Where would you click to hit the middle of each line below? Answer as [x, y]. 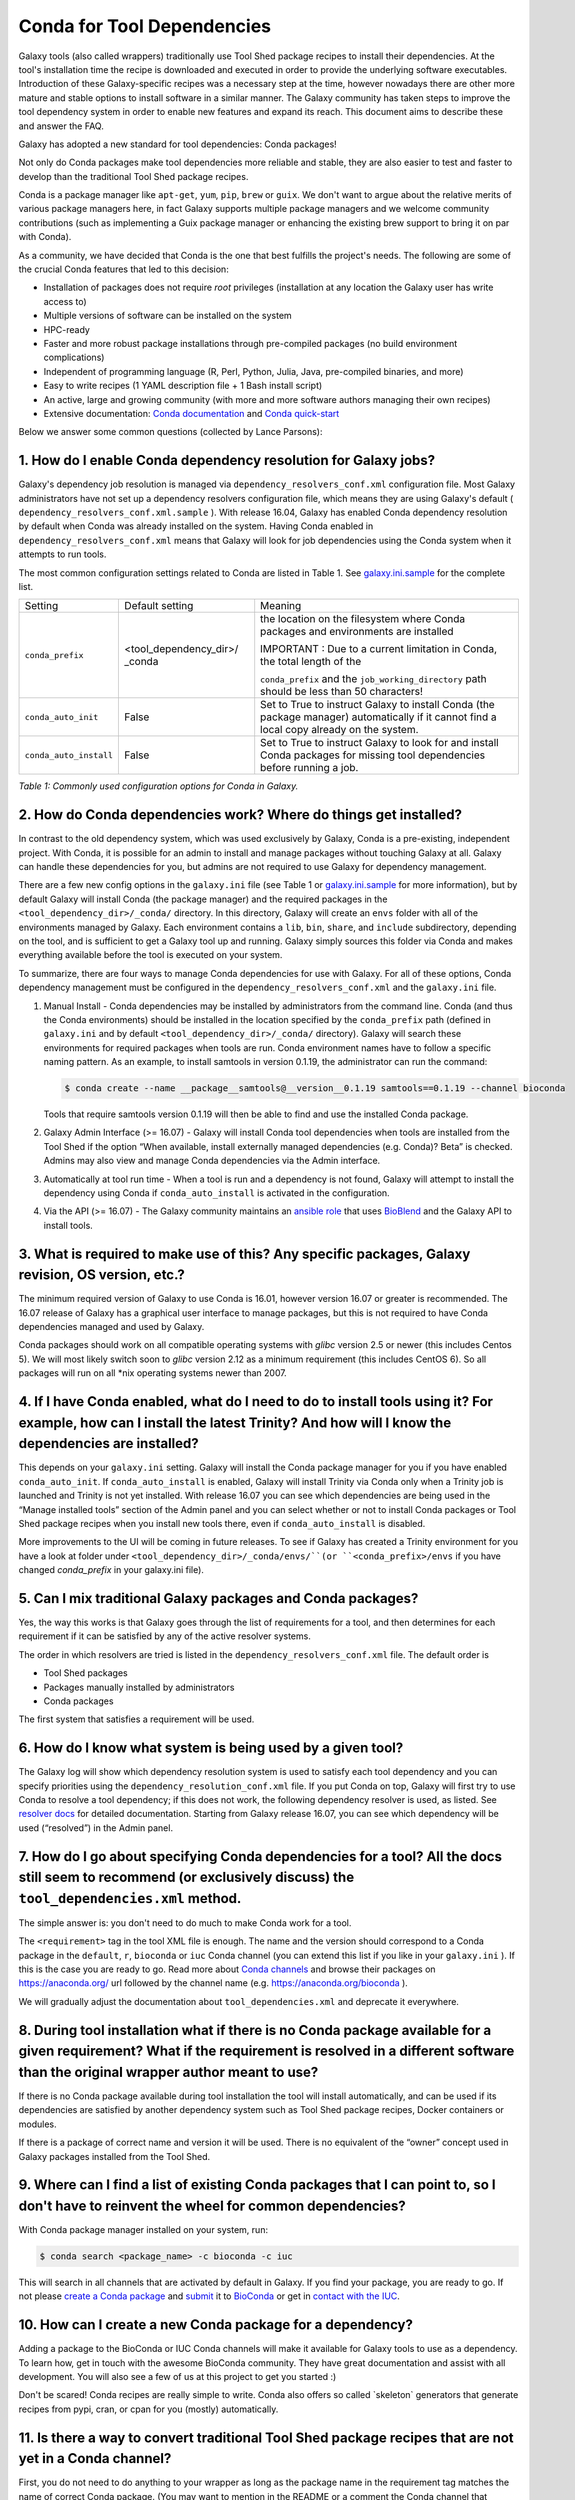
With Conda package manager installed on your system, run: [143, 2230]
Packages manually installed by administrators [139, 1687]
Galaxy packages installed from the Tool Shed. [114, 2156]
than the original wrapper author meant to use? [168, 2071]
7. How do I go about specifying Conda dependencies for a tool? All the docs [260, 1856]
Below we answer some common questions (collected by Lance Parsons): [170, 432]
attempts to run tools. [62, 554]
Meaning [281, 606]
